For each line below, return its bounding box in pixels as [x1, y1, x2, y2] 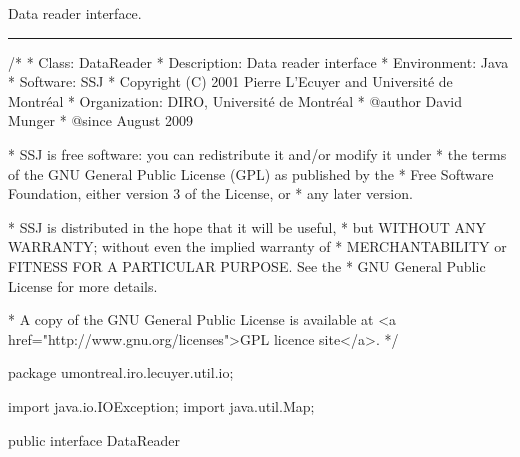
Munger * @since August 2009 [8, 110, 193, 131]
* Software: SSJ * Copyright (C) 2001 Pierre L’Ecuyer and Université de [8, 71, 453, 92]
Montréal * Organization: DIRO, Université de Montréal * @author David [8, 90, 462, 111]
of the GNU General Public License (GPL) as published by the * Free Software [8, 163, 494, 184]
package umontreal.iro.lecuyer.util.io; [8, 362, 234, 383]
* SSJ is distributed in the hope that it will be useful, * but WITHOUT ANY [8, 216, 487, 237]
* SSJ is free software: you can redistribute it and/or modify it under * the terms [8, 143, 507, 164]
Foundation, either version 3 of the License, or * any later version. [8, 183, 413, 204]
